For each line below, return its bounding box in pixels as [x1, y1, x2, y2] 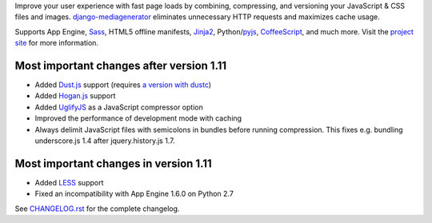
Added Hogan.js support [34, 91, 116, 101]
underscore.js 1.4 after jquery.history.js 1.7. [34, 136, 175, 145]
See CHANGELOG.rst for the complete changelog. [14, 204, 180, 213]
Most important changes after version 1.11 [14, 58, 227, 72]
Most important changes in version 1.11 [14, 157, 212, 170]
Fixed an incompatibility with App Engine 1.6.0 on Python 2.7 [34, 189, 234, 199]
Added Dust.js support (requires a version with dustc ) [34, 80, 212, 90]
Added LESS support [34, 177, 104, 187]
